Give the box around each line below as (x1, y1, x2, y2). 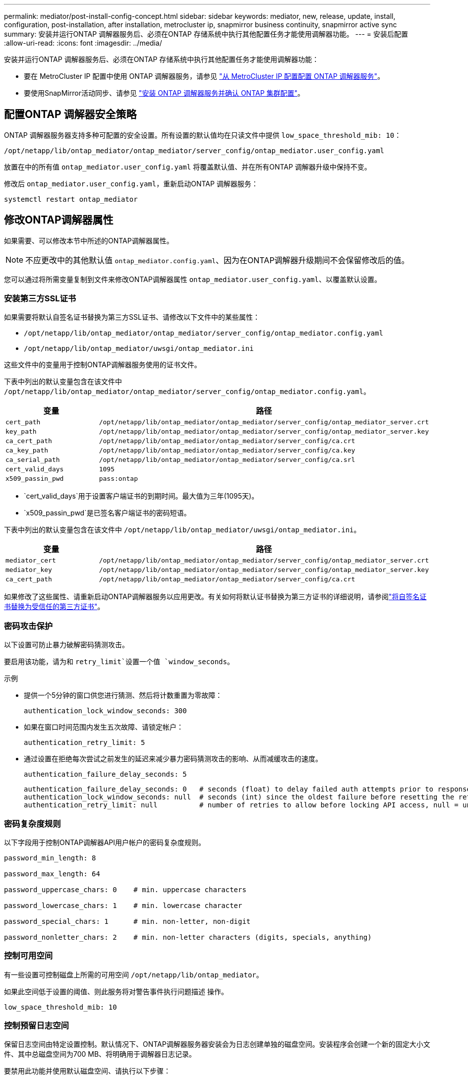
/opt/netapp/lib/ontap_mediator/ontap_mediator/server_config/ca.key (99, 447, 355, 454)
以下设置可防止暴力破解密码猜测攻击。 (4, 640, 129, 649)
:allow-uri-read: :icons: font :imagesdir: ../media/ (4, 39, 162, 47)
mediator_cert (5, 557, 56, 565)
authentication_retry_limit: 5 (24, 738, 145, 747)
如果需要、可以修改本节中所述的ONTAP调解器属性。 (4, 236, 174, 245)
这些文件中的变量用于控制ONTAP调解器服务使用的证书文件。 (4, 360, 201, 369)
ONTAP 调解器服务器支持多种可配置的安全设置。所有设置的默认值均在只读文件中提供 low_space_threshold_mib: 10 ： (4, 130, 402, 139)
